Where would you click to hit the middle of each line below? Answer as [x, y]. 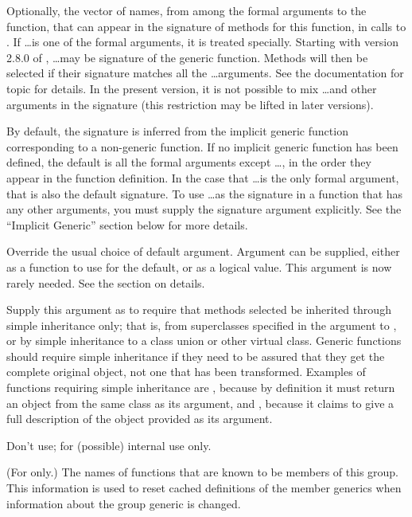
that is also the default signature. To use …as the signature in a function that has [205, 193]
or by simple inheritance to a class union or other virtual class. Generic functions [204, 341]
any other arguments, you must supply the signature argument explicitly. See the [204, 209]
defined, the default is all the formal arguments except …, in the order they [189, 162]
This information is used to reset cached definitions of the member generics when [204, 488]
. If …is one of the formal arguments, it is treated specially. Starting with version [202, 42]
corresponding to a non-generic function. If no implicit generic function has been [202, 146]
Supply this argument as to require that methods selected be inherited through [199, 309]
